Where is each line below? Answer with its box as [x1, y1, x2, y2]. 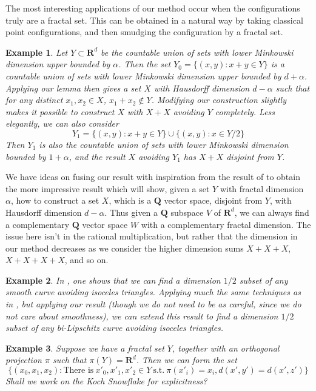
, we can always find [234, 206, 309, 218]
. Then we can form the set [136, 353, 237, 366]
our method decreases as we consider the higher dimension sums [5, 241, 244, 254]
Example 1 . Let [5, 45, 68, 58]
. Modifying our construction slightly [151, 93, 286, 106]
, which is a [109, 194, 152, 207]
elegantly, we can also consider [5, 117, 119, 130]
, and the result [69, 150, 126, 162]
